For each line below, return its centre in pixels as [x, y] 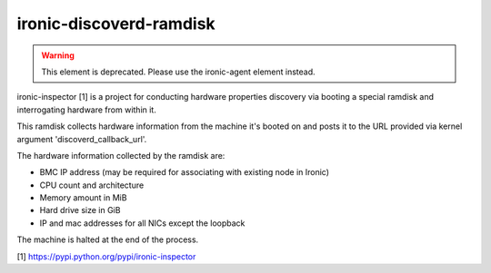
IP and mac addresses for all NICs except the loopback [142, 223]
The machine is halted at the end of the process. [108, 239]
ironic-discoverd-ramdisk [116, 24]
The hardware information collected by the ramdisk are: [121, 155]
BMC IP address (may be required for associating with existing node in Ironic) [185, 172]
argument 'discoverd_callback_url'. [82, 139]
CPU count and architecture [92, 185]
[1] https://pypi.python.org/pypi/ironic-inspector [106, 256]
